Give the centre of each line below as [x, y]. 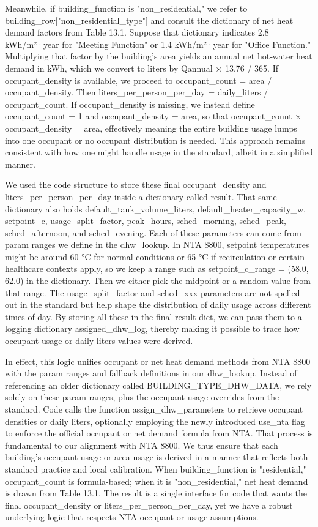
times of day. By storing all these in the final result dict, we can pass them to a [153, 316]
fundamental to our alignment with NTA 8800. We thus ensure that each [142, 445]
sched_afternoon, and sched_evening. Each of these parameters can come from [153, 232]
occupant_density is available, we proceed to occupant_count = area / [139, 80]
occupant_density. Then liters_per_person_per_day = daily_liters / [137, 92]
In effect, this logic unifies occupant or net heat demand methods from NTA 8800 [158, 361]
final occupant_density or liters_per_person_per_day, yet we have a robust [149, 505]
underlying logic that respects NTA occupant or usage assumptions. [132, 517]
